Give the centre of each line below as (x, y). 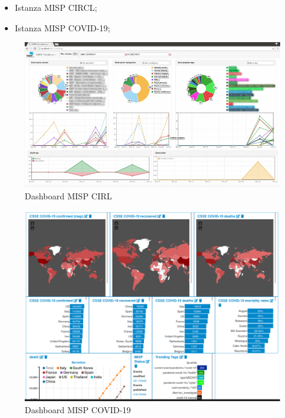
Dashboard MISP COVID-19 (78, 409)
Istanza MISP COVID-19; (62, 27)
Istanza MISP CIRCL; (56, 7)
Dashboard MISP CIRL (68, 196)
